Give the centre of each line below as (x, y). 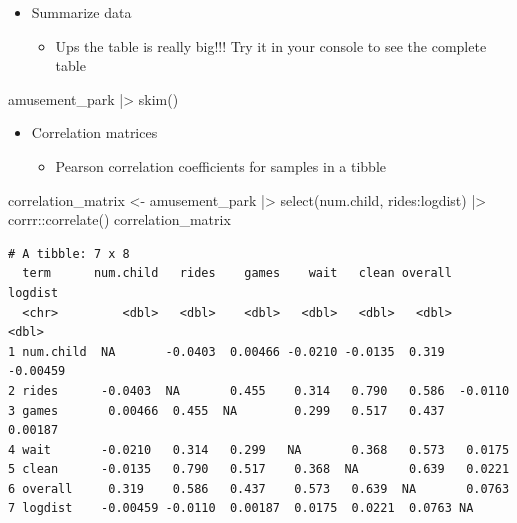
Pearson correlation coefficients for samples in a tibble (221, 165)
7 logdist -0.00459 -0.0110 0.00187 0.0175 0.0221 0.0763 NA (241, 508)
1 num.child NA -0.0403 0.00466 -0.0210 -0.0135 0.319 (226, 351)
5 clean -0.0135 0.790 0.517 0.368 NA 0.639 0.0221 (259, 469)
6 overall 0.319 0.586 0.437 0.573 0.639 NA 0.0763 (259, 488)
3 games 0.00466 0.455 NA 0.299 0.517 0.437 (226, 410)
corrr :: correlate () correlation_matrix (119, 219)
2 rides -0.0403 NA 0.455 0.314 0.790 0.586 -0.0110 (259, 390)
